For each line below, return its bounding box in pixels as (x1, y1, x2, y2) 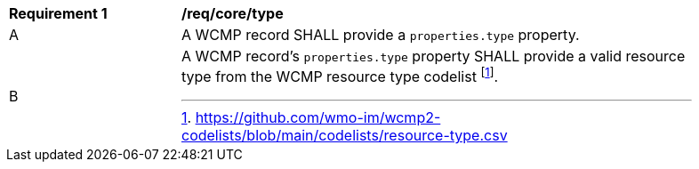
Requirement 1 (9, 4, 108, 22)
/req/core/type (181, 4, 284, 22)
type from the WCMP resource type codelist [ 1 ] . (181, 65, 499, 86)
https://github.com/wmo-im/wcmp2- (195, 109, 441, 127)
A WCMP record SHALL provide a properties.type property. (181, 26, 580, 44)
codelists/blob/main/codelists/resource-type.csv (181, 126, 508, 145)
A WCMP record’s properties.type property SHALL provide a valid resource (181, 47, 686, 65)
